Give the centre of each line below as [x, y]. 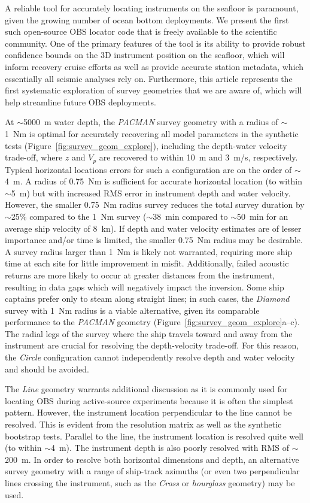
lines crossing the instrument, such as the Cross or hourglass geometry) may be [150, 483]
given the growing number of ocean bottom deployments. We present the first [147, 19]
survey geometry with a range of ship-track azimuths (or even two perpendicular [152, 471]
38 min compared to [190, 216]
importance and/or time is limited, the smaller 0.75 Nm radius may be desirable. [154, 240]
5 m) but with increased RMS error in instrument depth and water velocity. [151, 193]
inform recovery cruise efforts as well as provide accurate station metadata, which [154, 66]
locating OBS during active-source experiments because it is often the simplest [149, 400]
